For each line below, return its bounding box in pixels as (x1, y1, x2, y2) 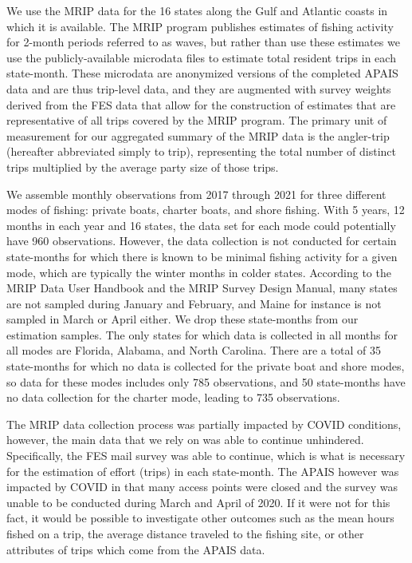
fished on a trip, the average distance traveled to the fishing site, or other (6, 525, 364, 541)
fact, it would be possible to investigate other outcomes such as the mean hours (6, 509, 394, 526)
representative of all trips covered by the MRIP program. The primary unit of (6, 112, 387, 129)
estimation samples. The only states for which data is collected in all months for (6, 326, 398, 343)
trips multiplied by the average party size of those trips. (6, 158, 279, 175)
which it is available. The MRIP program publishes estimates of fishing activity (6, 18, 394, 34)
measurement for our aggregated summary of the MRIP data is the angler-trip (6, 127, 390, 144)
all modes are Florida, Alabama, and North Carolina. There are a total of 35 (6, 342, 381, 359)
